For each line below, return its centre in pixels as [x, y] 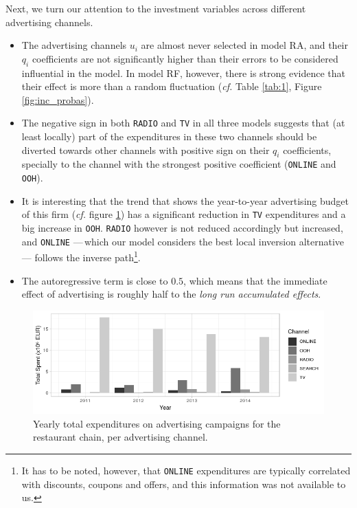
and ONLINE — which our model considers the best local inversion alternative [183, 241]
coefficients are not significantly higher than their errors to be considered [185, 58]
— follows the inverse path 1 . [81, 256]
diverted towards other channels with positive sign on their [146, 150]
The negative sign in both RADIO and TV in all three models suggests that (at [183, 123]
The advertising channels [74, 45]
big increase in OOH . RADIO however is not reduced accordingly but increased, [182, 227]
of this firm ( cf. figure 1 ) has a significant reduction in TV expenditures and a [184, 214]
